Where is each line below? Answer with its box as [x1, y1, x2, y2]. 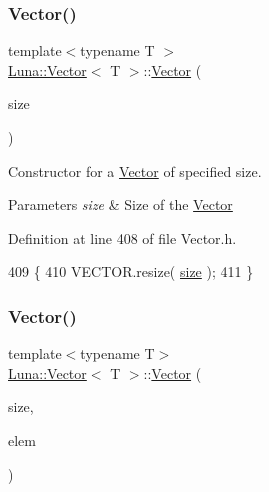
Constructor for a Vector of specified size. [8, 160, 262, 181]
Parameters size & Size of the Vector [8, 194, 233, 215]
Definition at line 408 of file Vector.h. [8, 227, 237, 248]
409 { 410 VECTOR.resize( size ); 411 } [8, 261, 254, 282]
